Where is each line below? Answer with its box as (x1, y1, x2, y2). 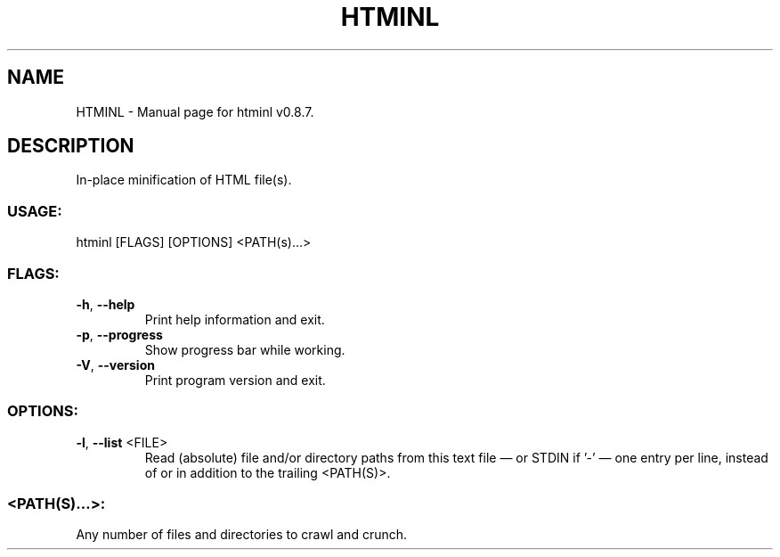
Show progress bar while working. (144, 341, 345, 357)
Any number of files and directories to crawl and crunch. (76, 527, 408, 543)
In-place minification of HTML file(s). (76, 172, 292, 188)
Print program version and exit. (144, 372, 326, 388)
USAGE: (7, 201, 62, 220)
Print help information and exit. (144, 311, 325, 327)
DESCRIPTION (7, 135, 134, 158)
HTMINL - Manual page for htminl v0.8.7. (76, 103, 314, 119)
